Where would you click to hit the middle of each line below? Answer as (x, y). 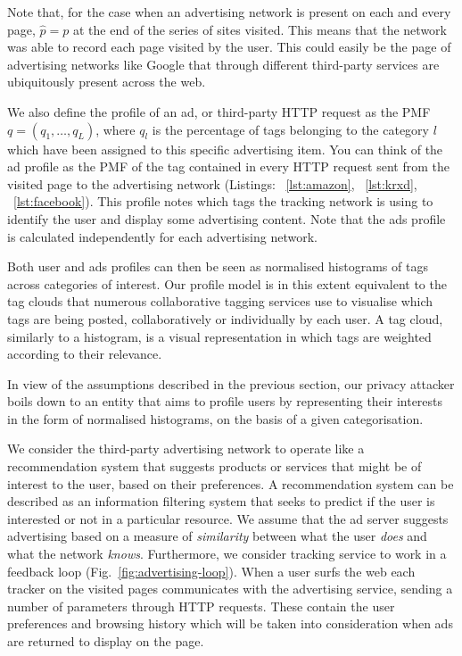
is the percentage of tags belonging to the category (291, 129)
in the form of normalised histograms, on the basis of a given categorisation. (215, 418)
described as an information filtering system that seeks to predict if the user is (221, 501)
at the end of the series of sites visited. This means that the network (260, 29)
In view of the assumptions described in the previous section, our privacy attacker (231, 383)
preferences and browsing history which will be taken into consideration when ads (230, 623)
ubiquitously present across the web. (107, 82)
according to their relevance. (85, 354)
